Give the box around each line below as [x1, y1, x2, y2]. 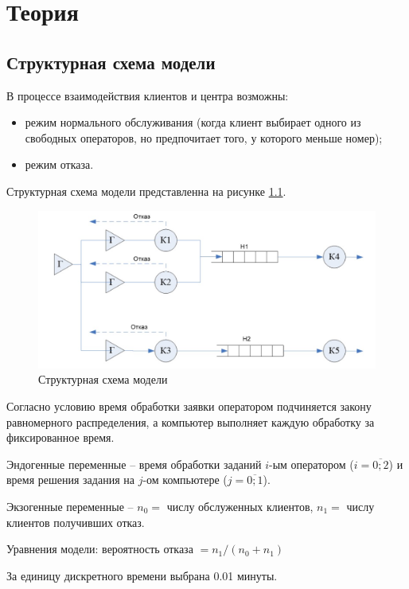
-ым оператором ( [269, 455, 354, 472]
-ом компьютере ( [142, 471, 228, 488]
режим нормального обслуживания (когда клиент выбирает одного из [25, 114, 361, 131]
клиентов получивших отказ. [6, 513, 145, 530]
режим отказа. [25, 156, 94, 173]
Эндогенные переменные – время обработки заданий [6, 455, 262, 472]
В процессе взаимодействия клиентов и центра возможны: [6, 87, 289, 103]
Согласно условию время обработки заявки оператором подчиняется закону [6, 398, 372, 415]
